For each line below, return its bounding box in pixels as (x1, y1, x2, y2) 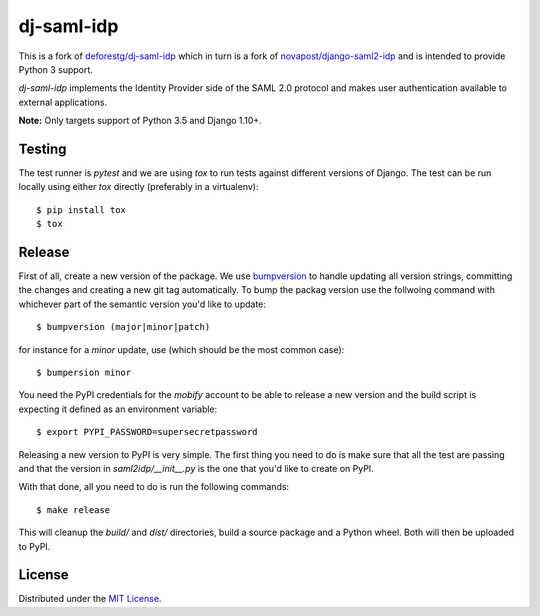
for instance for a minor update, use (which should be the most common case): (18, 343, 345, 355)
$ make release (36, 504, 111, 515)
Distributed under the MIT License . (18, 593, 162, 605)
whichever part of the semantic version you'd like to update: (18, 298, 267, 310)
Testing (18, 140, 67, 157)
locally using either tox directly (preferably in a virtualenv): (18, 181, 259, 193)
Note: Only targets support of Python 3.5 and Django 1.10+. (18, 115, 262, 127)
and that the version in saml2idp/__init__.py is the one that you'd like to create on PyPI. (18, 463, 374, 474)
